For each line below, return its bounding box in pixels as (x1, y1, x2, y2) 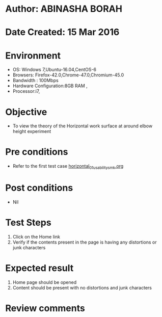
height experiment (12, 128, 51, 135)
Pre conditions (5, 146, 68, 158)
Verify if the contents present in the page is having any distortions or (12, 239, 157, 245)
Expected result (5, 262, 74, 274)
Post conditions (5, 182, 73, 194)
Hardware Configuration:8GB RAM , (12, 83, 88, 89)
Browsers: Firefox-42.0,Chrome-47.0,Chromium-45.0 (12, 72, 124, 78)
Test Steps (5, 217, 52, 228)
